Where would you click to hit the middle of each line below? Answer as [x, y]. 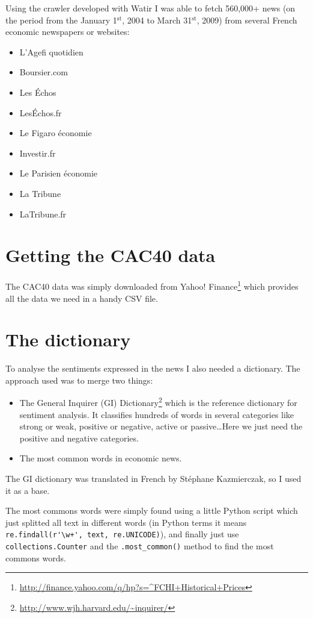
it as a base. [28, 490]
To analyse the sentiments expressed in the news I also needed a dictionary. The [153, 368]
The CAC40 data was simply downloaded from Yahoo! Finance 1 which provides [152, 285]
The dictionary [68, 339]
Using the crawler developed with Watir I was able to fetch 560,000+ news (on [150, 8]
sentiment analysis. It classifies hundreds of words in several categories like [157, 414]
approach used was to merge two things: [79, 380]
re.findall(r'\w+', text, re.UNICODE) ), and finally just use [122, 534]
